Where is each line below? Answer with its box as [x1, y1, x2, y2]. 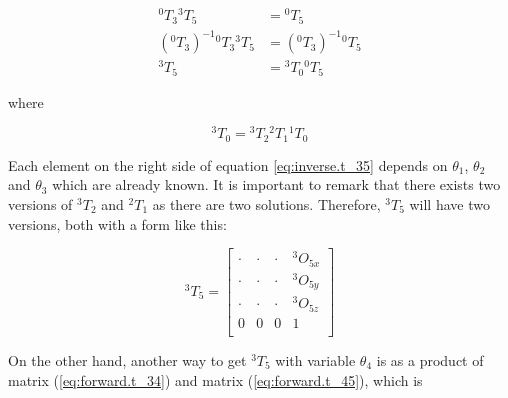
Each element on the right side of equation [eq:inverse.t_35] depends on [8, 154, 448, 175]
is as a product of [376, 349, 484, 370]
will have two [409, 193, 490, 214]
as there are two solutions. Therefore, [152, 193, 381, 214]
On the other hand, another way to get [8, 349, 247, 370]
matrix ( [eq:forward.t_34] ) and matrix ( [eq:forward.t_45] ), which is [8, 369, 423, 390]
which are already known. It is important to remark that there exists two [52, 174, 501, 195]
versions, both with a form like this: [8, 213, 227, 234]
